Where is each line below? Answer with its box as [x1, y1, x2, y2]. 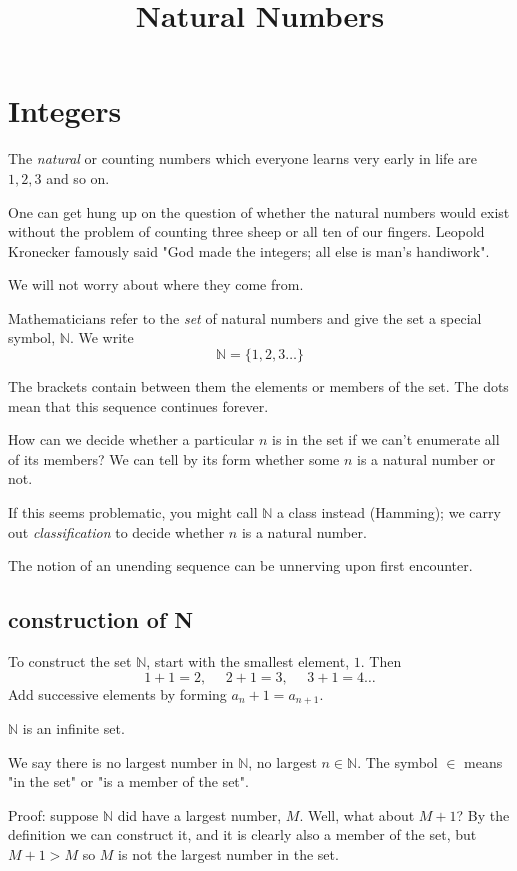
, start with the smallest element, [146, 651, 350, 672]
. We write [69, 327, 134, 348]
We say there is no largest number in [8, 751, 234, 772]
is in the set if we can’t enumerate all [271, 429, 500, 450]
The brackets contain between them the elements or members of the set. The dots [8, 376, 509, 397]
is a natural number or [357, 448, 496, 469]
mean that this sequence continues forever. [8, 395, 269, 416]
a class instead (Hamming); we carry [276, 502, 501, 523]
